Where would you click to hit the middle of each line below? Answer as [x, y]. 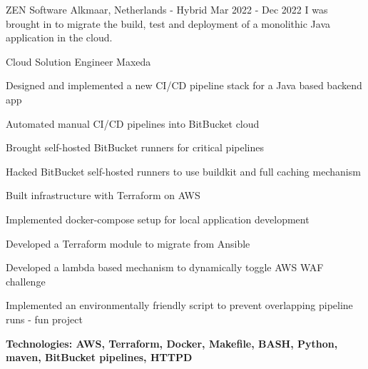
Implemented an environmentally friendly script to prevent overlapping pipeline [179, 305]
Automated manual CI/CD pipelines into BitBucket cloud [133, 123]
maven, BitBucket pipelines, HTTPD [99, 357]
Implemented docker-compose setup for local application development [158, 219]
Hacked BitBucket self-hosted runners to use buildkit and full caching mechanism [183, 171]
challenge [26, 281]
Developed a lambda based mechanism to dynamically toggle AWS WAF [165, 267]
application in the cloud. [59, 37]
